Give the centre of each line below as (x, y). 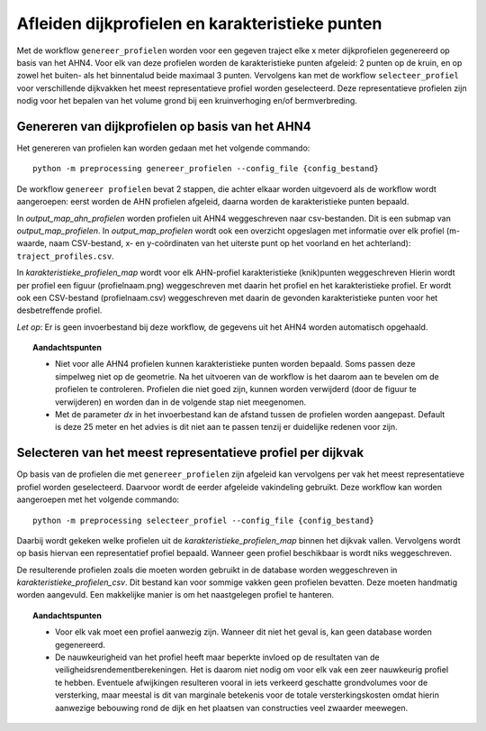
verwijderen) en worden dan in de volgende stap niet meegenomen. (181, 402)
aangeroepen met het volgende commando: (98, 499)
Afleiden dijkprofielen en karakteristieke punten (199, 23)
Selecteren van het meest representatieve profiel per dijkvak (190, 453)
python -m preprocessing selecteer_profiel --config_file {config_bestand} (203, 520)
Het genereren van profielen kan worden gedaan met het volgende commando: (163, 148)
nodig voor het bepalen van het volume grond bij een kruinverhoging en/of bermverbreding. (187, 101)
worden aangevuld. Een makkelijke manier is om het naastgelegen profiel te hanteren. (175, 595)
